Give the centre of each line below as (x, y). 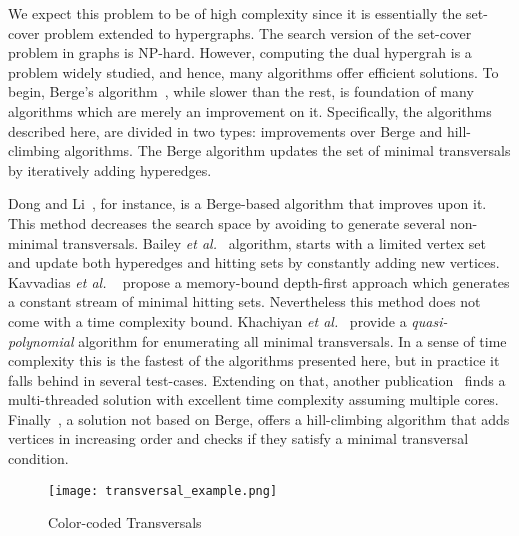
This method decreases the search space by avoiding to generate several (227, 222)
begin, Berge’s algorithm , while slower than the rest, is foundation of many (241, 91)
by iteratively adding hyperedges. (110, 169)
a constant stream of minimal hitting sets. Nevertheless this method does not (244, 301)
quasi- (429, 320)
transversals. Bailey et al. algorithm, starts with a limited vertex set (274, 242)
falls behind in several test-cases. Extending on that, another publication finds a (257, 379)
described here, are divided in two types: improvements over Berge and (225, 130)
